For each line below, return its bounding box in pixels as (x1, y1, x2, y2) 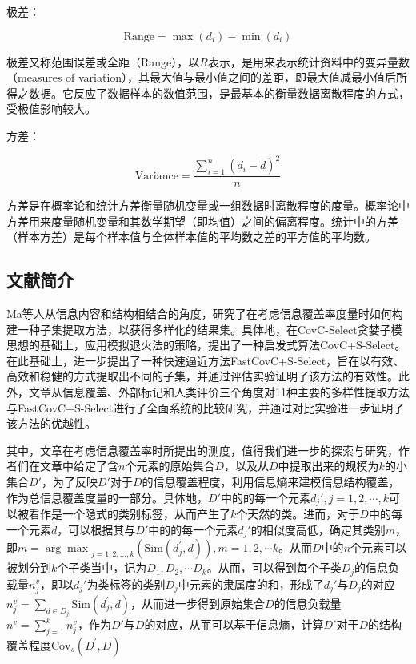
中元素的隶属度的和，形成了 (178, 575, 324, 592)
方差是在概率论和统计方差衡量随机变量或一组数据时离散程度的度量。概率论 (6, 197, 398, 214)
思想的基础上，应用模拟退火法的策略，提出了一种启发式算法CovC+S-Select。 (6, 336, 406, 353)
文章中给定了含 (39, 457, 118, 474)
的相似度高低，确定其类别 (250, 521, 386, 537)
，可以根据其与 (57, 521, 136, 537)
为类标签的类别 (86, 575, 166, 592)
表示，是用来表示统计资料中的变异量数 (207, 53, 410, 70)
